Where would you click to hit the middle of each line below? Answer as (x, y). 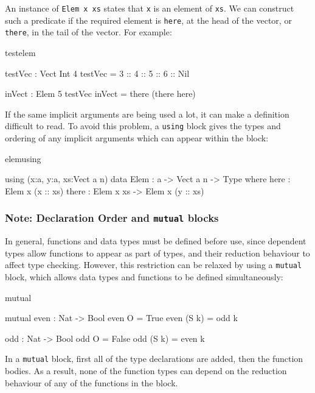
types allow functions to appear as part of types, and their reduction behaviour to (157, 253)
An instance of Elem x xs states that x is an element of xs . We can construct (150, 8)
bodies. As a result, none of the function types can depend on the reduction (146, 371)
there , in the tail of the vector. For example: (88, 32)
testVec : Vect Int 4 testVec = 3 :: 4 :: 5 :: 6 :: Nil (97, 73)
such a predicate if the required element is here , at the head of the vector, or (148, 20)
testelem (20, 52)
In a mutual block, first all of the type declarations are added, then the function (154, 359)
